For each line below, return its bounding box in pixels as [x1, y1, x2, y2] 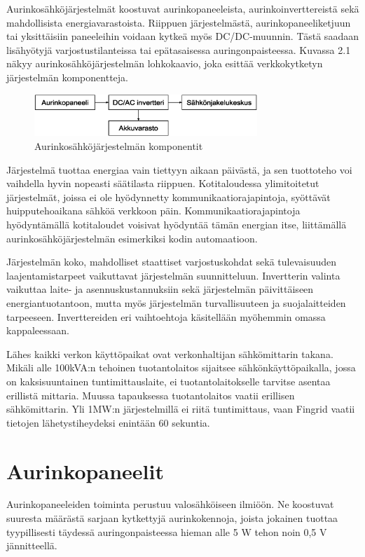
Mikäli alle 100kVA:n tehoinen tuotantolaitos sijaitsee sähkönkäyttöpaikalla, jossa [6, 360, 356, 375]
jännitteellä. [6, 538, 57, 553]
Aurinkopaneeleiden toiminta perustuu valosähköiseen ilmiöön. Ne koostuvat [6, 497, 334, 511]
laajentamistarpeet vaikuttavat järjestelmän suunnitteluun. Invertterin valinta [6, 268, 340, 282]
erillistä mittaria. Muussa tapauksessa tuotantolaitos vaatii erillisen [6, 387, 295, 402]
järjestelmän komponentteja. [6, 69, 128, 84]
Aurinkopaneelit [6, 456, 164, 485]
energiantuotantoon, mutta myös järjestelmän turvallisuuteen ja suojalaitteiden [6, 296, 346, 310]
